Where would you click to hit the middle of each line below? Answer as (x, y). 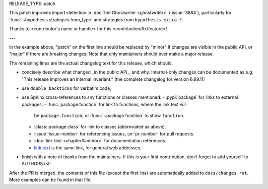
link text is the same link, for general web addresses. (88, 148)
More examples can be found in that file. (50, 180)
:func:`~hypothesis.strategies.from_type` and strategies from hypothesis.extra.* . (96, 19)
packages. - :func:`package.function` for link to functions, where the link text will (104, 104)
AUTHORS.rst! (36, 164)
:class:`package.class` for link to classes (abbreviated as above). (100, 127)
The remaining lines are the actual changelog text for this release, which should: (91, 63)
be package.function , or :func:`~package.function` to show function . (109, 116)
